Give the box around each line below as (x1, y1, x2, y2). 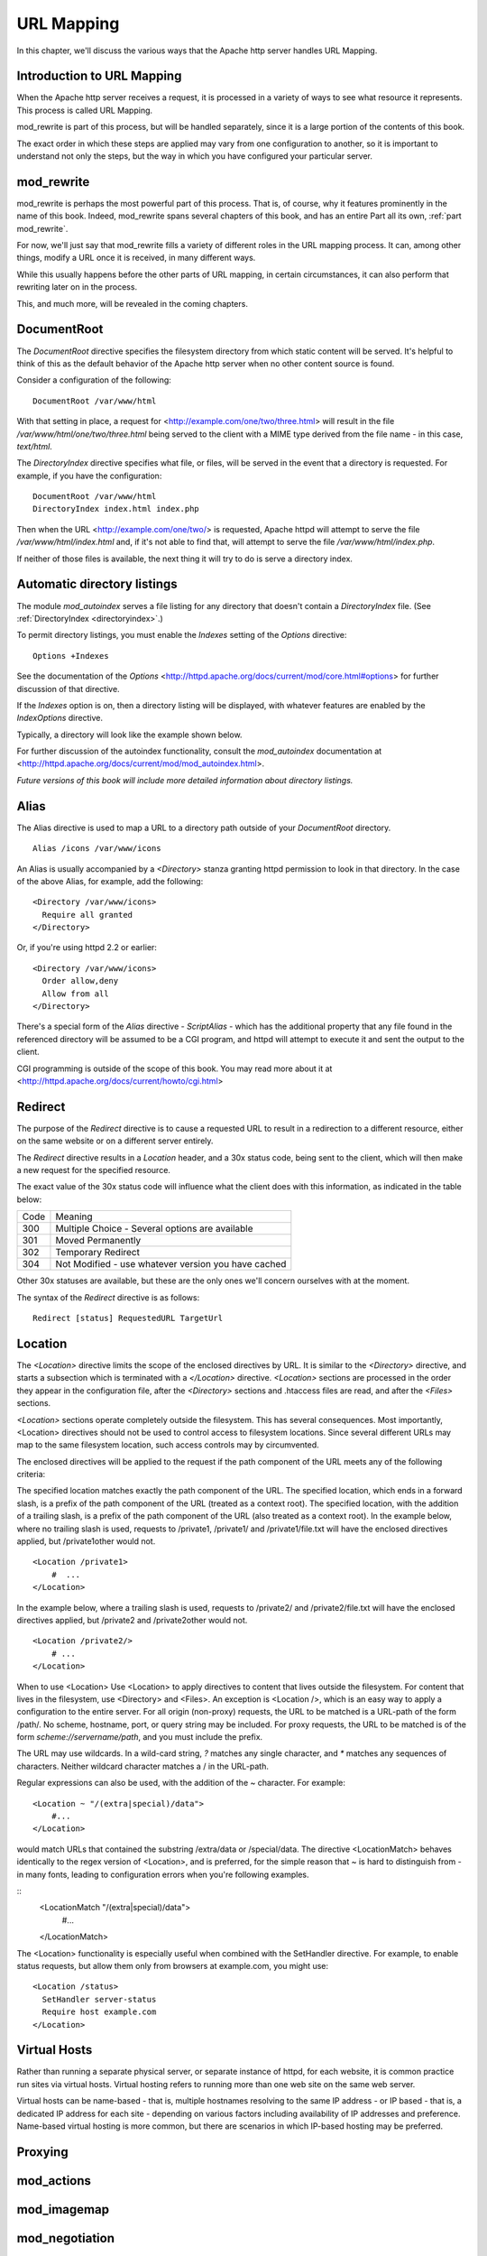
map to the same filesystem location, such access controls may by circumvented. (16, 1439, 319, 1450)
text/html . (16, 440, 53, 451)
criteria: (16, 1469, 46, 1480)
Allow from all (41, 988, 109, 999)
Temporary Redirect (55, 1246, 140, 1259)
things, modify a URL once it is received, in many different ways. (16, 253, 256, 264)
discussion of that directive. (16, 683, 121, 694)
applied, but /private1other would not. (16, 1536, 156, 1547)
